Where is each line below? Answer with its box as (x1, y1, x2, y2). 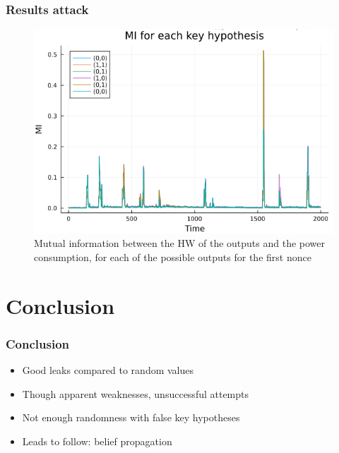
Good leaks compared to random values (22, 363, 194, 377)
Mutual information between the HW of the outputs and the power (34, 236, 326, 250)
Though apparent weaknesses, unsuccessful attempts (22, 386, 249, 401)
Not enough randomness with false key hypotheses (22, 410, 240, 425)
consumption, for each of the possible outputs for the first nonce (34, 249, 311, 264)
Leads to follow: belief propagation (22, 433, 172, 448)
